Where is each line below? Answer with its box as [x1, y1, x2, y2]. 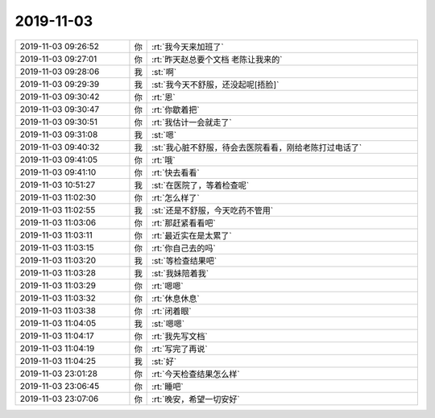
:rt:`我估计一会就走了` [151, 117, 233, 128]
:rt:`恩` [151, 91, 176, 102]
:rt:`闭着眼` [151, 305, 193, 317]
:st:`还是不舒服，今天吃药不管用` [151, 205, 274, 216]
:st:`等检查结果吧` [151, 255, 217, 266]
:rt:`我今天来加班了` [151, 41, 225, 52]
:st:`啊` [151, 66, 177, 77]
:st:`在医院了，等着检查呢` [151, 180, 250, 191]
